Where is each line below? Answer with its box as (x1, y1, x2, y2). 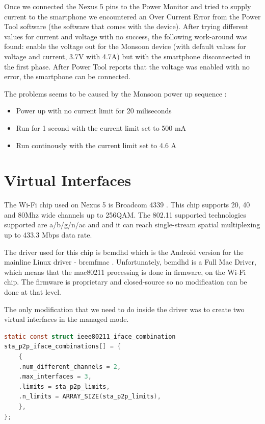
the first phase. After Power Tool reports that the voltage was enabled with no (4, 61, 250, 72)
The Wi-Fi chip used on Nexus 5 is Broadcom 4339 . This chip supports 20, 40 (4, 199, 250, 210)
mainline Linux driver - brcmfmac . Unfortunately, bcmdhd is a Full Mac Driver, (4, 256, 256, 267)
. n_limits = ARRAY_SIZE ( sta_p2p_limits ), (18, 393, 161, 401)
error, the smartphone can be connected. (4, 71, 130, 82)
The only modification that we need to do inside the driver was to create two (4, 303, 245, 314)
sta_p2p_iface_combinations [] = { (4, 343, 121, 350)
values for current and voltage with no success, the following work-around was (4, 31, 248, 41)
